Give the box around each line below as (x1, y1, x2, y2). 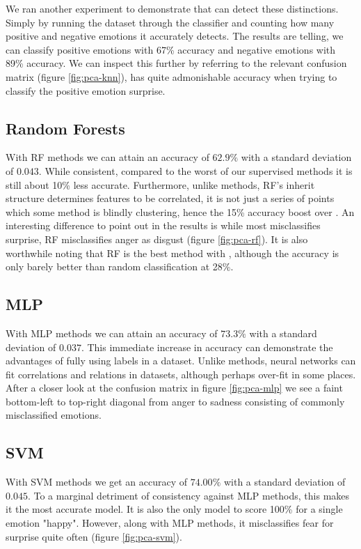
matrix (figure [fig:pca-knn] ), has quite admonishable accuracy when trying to (6, 69, 337, 84)
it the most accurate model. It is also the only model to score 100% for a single (6, 502, 343, 516)
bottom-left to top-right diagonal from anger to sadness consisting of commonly (6, 394, 345, 408)
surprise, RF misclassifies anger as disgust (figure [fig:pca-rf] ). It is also (6, 231, 308, 246)
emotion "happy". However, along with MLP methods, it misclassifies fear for (6, 516, 334, 530)
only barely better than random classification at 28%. (6, 259, 234, 274)
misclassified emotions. (6, 408, 102, 422)
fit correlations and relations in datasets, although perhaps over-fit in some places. (6, 366, 356, 381)
